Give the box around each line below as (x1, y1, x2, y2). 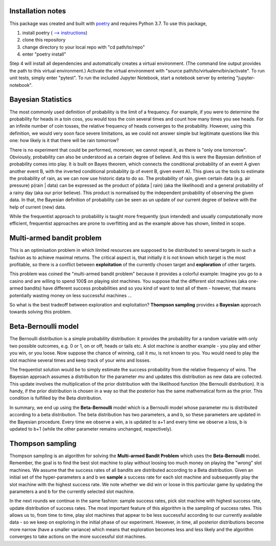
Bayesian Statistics (9, 95, 72, 104)
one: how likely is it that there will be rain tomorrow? (9, 137, 119, 144)
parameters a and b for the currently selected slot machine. (9, 488, 135, 494)
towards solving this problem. (9, 309, 72, 315)
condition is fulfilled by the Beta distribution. (9, 395, 102, 401)
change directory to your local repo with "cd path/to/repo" (22, 44, 145, 50)
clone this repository (22, 37, 66, 43)
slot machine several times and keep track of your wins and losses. (9, 357, 151, 363)
